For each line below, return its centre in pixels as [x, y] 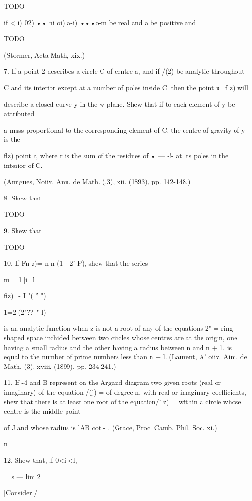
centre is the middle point [42, 411]
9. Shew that [23, 230]
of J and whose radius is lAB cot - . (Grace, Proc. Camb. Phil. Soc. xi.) [110, 427]
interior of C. [23, 165]
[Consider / [21, 493]
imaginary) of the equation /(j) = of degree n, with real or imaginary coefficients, [125, 392]
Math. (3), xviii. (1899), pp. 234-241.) [60, 366]
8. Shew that [23, 197]
